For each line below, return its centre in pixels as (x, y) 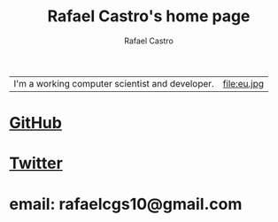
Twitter (36, 163)
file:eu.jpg (243, 83)
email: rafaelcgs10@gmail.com (126, 204)
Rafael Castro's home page (149, 16)
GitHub (35, 123)
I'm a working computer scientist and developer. (114, 83)
